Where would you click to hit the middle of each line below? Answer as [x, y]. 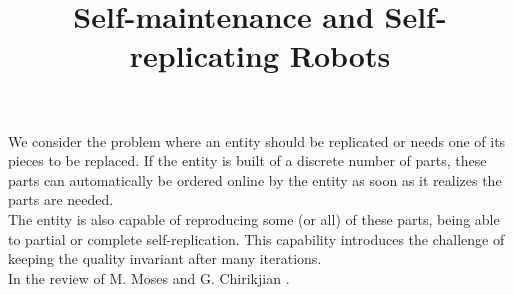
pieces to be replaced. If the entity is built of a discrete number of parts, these [247, 160]
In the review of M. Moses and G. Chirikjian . [149, 277]
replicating [204, 55]
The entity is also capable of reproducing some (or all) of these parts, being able [254, 218]
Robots [340, 55]
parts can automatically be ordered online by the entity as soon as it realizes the [255, 179]
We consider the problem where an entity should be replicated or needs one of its [257, 140]
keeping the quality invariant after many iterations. [165, 258]
